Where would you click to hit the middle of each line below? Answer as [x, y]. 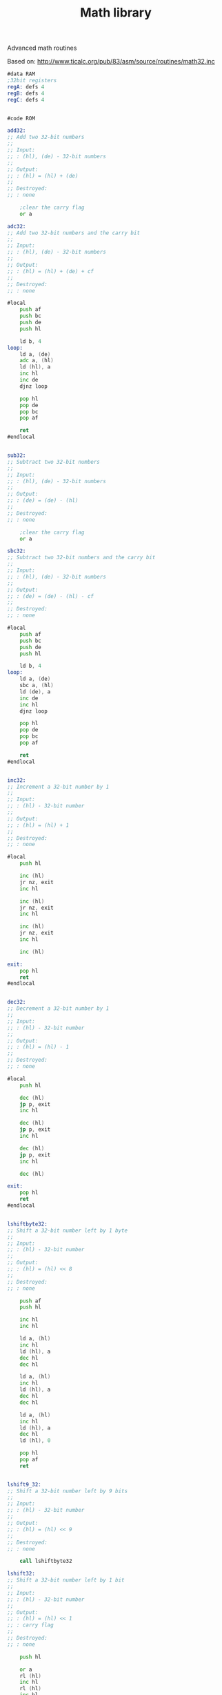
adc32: [17, 226]
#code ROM [21, 118]
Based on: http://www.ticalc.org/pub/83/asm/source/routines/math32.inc [111, 62]
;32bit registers [32, 81]
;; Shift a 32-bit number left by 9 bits [68, 1491]
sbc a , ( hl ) [37, 686]
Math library [116, 13]
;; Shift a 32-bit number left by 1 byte [68, 1230]
